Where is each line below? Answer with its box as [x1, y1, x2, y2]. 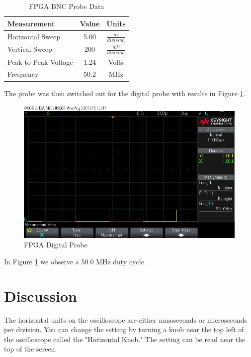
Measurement [7, 18, 55, 28]
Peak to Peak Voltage [7, 56, 73, 67]
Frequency [7, 69, 39, 79]
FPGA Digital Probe [24, 239, 87, 250]
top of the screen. [4, 344, 57, 354]
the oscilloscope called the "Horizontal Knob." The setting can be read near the [4, 334, 246, 344]
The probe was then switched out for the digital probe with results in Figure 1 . [4, 88, 246, 98]
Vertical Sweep [7, 44, 52, 54]
